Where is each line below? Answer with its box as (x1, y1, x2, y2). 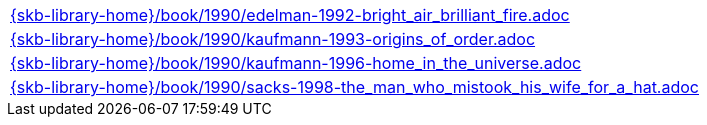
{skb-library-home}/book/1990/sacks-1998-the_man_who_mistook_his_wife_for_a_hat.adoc (10, 77, 699, 97)
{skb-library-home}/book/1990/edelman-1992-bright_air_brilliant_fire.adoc (10, 5, 570, 25)
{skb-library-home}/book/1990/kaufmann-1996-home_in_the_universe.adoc (10, 53, 582, 73)
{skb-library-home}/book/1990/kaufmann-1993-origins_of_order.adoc (10, 29, 536, 49)
